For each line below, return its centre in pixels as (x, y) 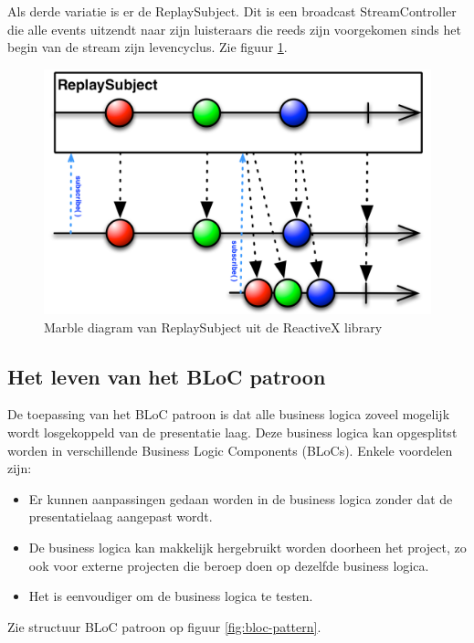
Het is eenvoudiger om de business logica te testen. (171, 596)
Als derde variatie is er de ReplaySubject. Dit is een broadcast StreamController (232, 11)
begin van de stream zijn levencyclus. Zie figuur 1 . (147, 47)
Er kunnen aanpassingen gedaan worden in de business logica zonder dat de (241, 498)
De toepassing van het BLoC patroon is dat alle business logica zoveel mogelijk (229, 414)
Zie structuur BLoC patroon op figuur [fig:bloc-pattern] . (164, 626)
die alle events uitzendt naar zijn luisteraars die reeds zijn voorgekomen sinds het (234, 29)
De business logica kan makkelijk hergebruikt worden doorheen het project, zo (248, 548)
